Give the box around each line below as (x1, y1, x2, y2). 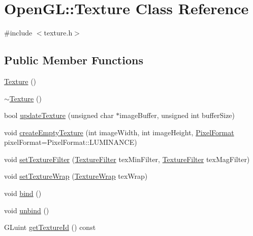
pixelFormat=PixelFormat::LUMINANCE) (4, 137, 137, 147)
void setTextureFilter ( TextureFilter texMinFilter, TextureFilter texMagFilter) (4, 153, 250, 164)
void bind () (4, 188, 42, 199)
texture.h (44, 27, 73, 38)
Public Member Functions (4, 52, 143, 68)
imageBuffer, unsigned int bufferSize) (119, 110, 235, 121)
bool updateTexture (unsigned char (4, 110, 114, 121)
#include (4, 27, 33, 38)
